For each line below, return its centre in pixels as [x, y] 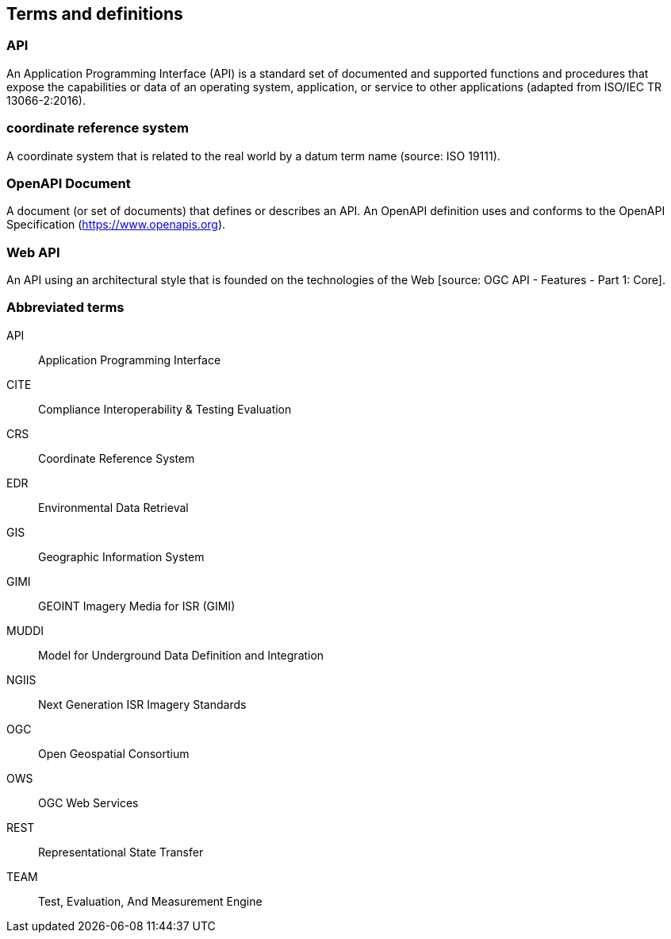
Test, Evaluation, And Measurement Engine [150, 901]
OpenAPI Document [69, 183]
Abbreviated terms [65, 308]
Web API [33, 252]
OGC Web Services [88, 802]
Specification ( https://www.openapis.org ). [116, 225]
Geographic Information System [121, 556]
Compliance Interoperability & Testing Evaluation [165, 409]
